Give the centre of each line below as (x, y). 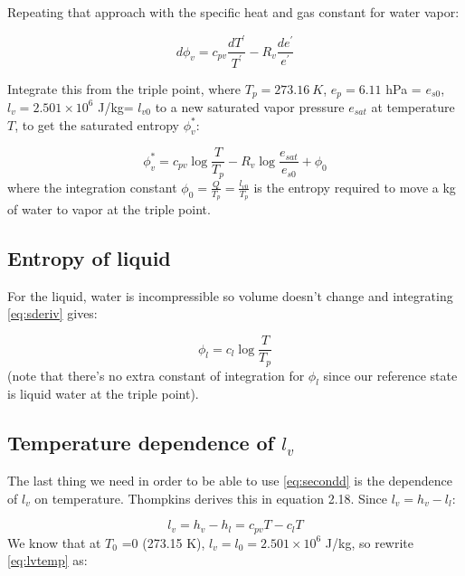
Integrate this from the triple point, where (124, 88)
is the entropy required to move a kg (355, 187)
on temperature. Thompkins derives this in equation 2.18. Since (211, 498)
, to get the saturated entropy (97, 124)
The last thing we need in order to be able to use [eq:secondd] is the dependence (230, 481)
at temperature (413, 106)
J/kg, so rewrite (370, 542)
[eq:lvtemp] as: (47, 560)
